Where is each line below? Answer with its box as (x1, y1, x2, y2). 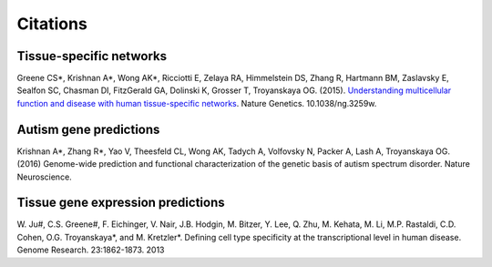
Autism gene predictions (16, 121, 160, 137)
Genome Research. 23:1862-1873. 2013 (16, 244, 165, 255)
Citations (16, 14, 88, 34)
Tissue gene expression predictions (16, 195, 225, 211)
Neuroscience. (16, 171, 72, 182)
